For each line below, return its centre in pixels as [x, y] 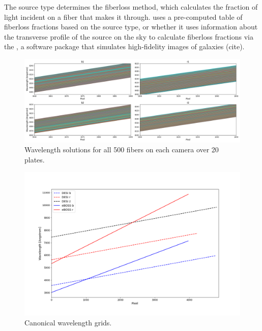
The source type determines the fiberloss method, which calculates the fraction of [131, 7]
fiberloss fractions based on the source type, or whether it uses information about [131, 27]
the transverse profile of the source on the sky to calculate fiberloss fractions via [129, 36]
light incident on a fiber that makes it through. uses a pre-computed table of [123, 16]
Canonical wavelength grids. [68, 322]
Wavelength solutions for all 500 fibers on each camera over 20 [122, 150]
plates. [35, 159]
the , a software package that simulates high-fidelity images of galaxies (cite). [124, 46]
